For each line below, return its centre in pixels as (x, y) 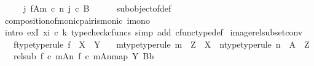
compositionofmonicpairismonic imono (77, 20)
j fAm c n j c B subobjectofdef (97, 8)
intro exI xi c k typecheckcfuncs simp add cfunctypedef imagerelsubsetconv (154, 32)
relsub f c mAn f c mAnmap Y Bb (84, 56)
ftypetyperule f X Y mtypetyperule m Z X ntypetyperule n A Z (161, 44)
